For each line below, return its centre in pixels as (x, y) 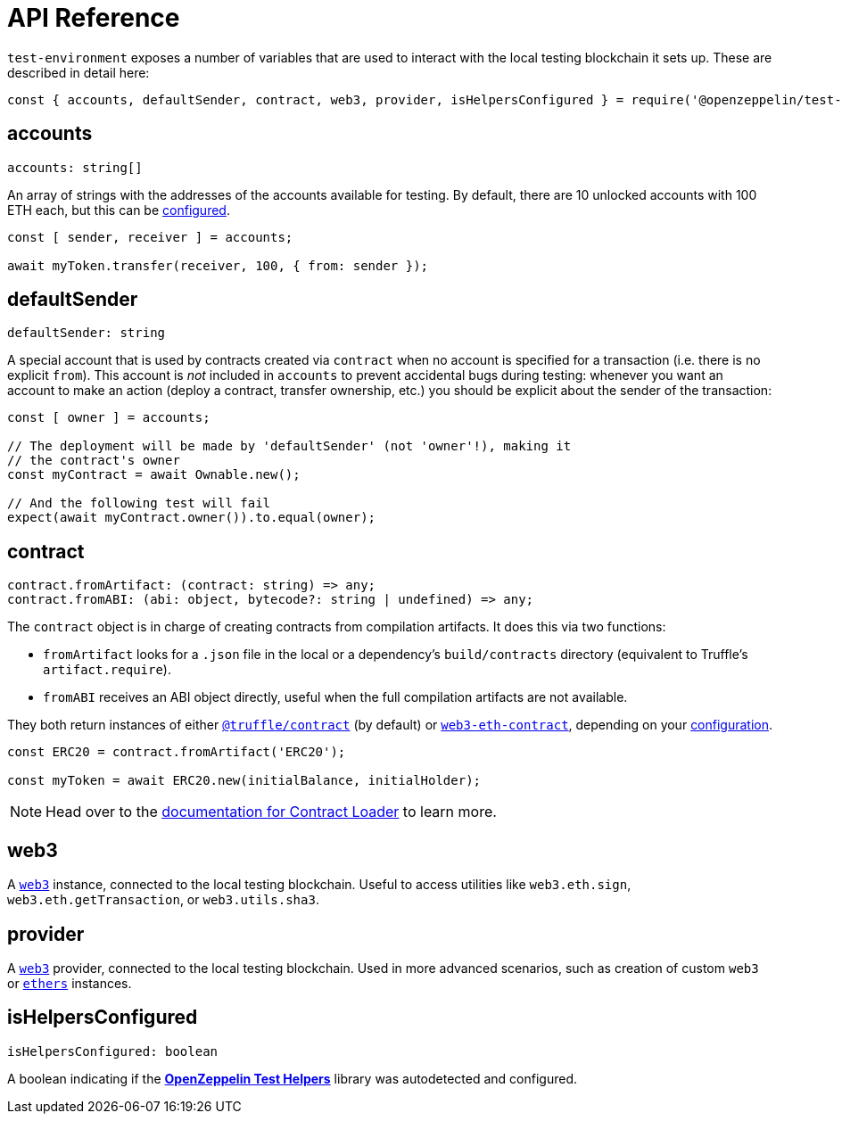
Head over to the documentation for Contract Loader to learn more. (271, 812)
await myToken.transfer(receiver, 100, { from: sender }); (218, 265)
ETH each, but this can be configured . (119, 210)
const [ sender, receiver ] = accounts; (150, 237)
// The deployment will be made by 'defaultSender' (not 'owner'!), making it (289, 446)
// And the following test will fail (139, 503)
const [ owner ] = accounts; (109, 418)
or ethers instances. (70, 983)
